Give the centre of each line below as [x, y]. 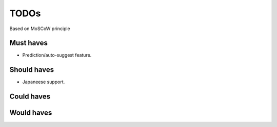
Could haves [30, 97]
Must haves [29, 43]
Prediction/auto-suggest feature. [57, 55]
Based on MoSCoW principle [40, 29]
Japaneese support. [44, 82]
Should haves [32, 70]
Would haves [31, 113]
